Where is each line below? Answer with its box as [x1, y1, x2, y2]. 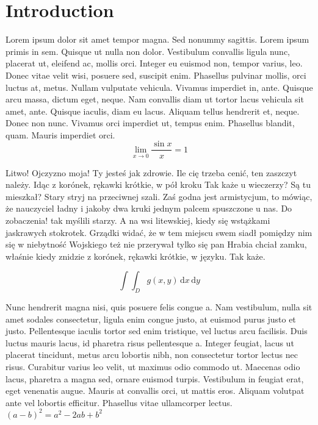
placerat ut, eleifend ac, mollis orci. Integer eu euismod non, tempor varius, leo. [5, 57, 303, 70]
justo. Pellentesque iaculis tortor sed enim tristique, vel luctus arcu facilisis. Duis [5, 324, 308, 337]
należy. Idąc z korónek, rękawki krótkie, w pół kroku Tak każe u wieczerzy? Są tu [5, 178, 311, 191]
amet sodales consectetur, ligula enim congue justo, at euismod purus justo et [5, 312, 296, 325]
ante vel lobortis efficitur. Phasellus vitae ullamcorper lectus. [5, 396, 233, 409]
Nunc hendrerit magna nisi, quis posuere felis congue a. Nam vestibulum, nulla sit [5, 301, 313, 313]
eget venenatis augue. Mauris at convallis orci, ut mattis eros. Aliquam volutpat [5, 384, 305, 397]
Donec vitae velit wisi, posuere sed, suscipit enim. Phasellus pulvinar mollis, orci [5, 68, 306, 81]
